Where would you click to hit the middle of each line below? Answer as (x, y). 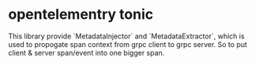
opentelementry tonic (81, 14)
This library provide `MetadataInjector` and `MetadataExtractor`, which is (126, 36)
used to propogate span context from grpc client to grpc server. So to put (127, 44)
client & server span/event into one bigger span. (86, 52)
